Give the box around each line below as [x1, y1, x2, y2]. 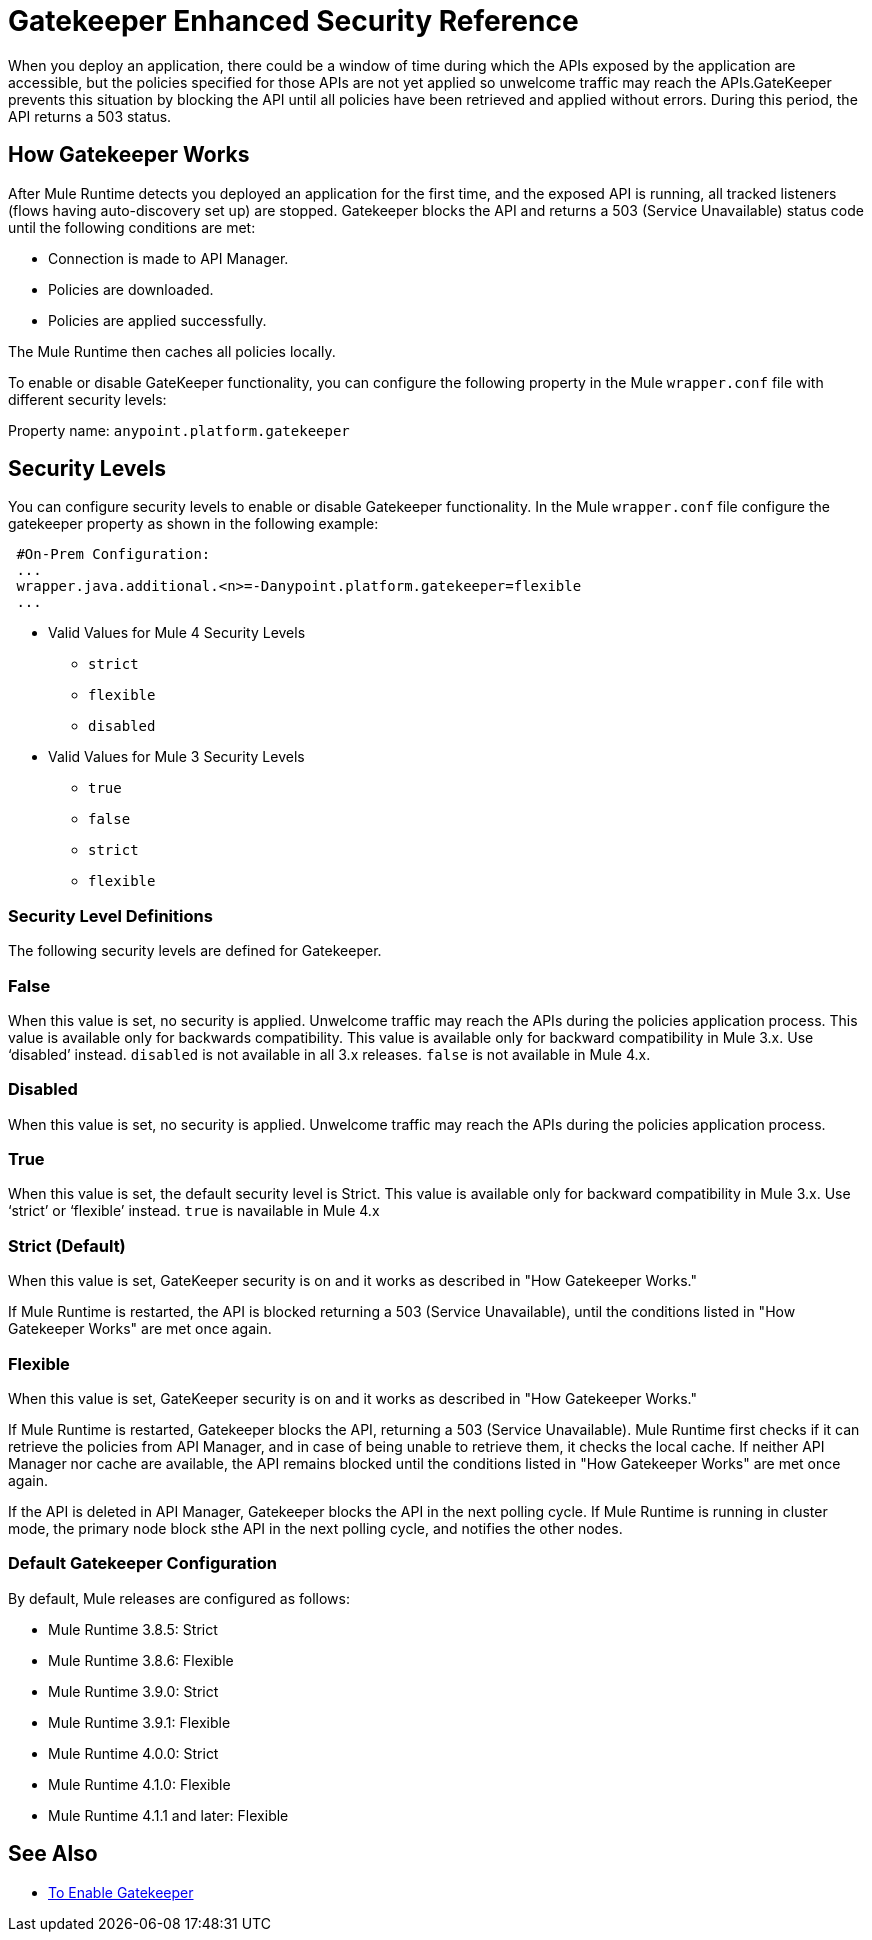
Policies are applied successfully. [48, 311, 267, 329]
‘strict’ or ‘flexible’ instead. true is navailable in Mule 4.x [8, 1202, 380, 1220]
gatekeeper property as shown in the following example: [8, 515, 379, 533]
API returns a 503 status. [8, 107, 172, 125]
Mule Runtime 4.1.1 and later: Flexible [48, 1806, 289, 1824]
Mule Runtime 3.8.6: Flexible [48, 1651, 234, 1669]
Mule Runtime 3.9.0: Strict [48, 1682, 219, 1700]
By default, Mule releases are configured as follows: [8, 1589, 350, 1607]
